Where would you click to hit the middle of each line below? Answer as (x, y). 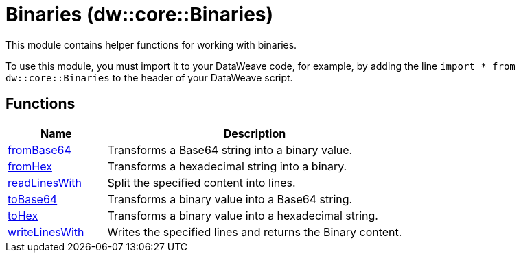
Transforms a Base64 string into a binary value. (230, 150)
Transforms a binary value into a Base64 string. (230, 199)
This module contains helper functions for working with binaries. (151, 44)
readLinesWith (45, 182)
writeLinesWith (46, 232)
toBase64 (33, 199)
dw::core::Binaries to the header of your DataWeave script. (149, 77)
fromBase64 (39, 150)
